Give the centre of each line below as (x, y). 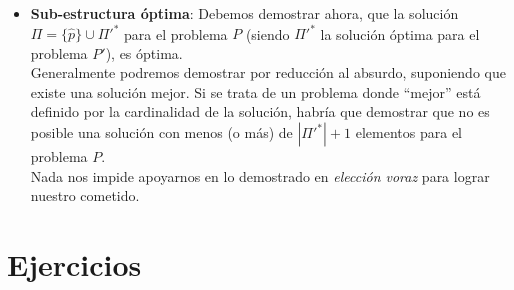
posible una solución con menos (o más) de (161, 132)
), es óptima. (144, 52)
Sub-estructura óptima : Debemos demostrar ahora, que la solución (244, 13)
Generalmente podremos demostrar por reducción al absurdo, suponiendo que (268, 72)
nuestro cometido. (85, 195)
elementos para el (408, 132)
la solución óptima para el (400, 33)
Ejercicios (74, 264)
